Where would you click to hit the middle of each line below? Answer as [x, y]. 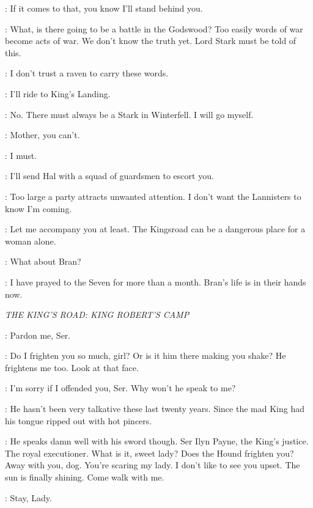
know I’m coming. [39, 208]
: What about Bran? [43, 261]
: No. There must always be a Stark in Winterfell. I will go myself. [129, 114]
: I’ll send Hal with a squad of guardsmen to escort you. [109, 176]
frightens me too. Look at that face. [72, 367]
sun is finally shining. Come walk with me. [85, 477]
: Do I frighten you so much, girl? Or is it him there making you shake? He [145, 355]
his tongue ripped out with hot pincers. [79, 420]
